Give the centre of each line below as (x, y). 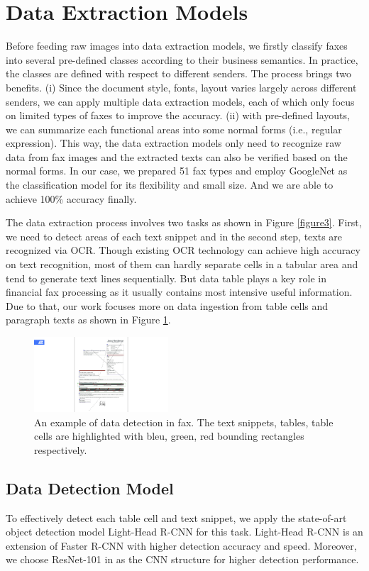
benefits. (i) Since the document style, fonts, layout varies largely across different (181, 87)
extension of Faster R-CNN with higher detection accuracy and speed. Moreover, (181, 545)
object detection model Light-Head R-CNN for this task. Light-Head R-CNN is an (184, 532)
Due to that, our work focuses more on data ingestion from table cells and (167, 305)
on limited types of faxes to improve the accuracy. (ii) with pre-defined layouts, (178, 115)
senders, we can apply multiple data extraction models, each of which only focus (180, 101)
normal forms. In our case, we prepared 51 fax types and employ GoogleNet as (177, 171)
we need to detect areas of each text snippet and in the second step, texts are (174, 236)
